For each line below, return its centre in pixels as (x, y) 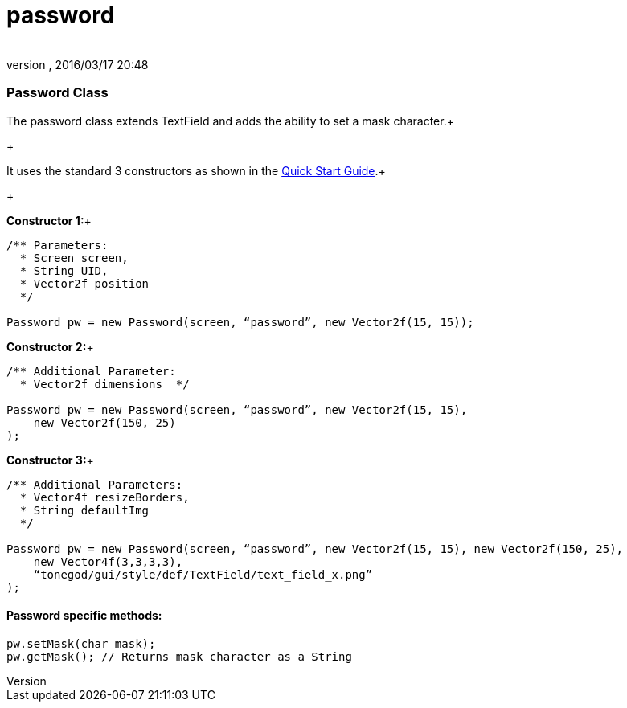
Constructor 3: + (50, 460)
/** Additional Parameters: (95, 484)
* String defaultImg (84, 510)
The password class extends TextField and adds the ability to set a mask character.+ (230, 121)
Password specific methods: (84, 616)
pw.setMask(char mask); (81, 643)
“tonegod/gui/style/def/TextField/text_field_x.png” (203, 574)
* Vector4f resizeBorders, (104, 497)
